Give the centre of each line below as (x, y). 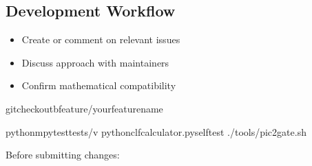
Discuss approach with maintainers (95, 62)
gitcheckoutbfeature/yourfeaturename (84, 108)
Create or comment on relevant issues (101, 39)
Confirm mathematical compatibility (99, 85)
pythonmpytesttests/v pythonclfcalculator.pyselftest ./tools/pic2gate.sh (156, 131)
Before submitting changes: (63, 155)
